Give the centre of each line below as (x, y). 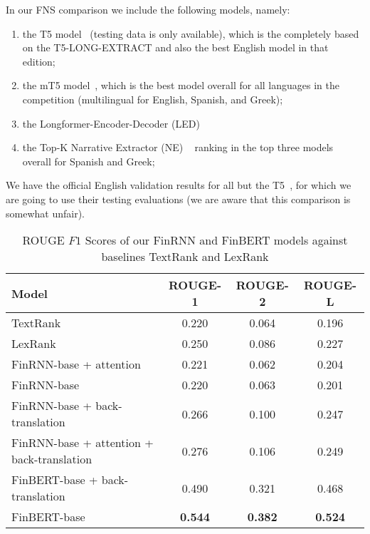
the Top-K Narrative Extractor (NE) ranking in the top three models (178, 147)
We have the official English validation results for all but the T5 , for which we (179, 185)
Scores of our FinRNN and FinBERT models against (216, 240)
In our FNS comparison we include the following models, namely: (148, 9)
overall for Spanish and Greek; (89, 161)
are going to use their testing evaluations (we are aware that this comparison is (178, 199)
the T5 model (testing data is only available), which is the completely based (191, 33)
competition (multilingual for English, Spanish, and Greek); (153, 99)
